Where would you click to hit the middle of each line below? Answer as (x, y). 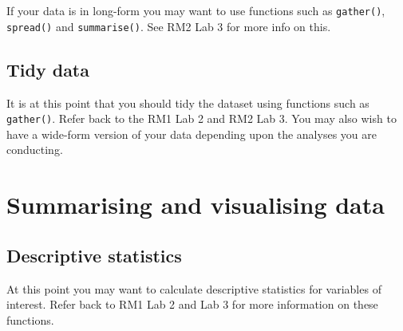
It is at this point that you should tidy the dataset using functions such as (188, 102)
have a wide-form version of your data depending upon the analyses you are (192, 134)
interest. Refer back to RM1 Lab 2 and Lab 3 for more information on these (192, 304)
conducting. (35, 150)
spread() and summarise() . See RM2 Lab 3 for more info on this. (169, 26)
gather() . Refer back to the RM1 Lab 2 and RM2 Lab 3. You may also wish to (201, 118)
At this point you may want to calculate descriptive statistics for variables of (194, 288)
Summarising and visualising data (196, 205)
